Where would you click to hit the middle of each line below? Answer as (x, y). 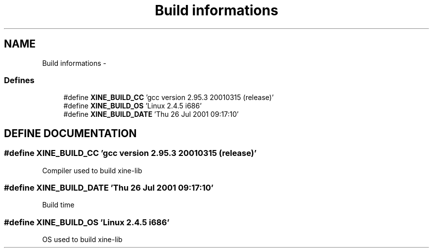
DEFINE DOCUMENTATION (70, 133)
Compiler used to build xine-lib (92, 170)
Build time (58, 205)
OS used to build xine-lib (82, 240)
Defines (19, 80)
